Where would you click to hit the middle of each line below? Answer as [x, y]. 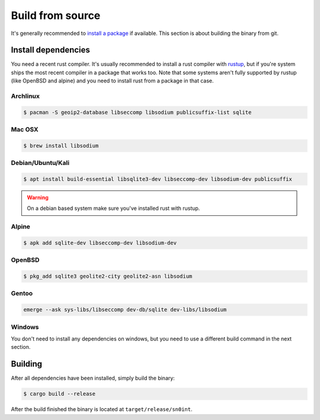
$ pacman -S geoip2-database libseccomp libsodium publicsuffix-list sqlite [137, 112]
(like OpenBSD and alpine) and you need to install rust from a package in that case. [112, 81]
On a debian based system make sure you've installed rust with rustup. [113, 208]
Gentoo [22, 294]
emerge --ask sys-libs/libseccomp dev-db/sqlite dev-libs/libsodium [125, 310]
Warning [38, 198]
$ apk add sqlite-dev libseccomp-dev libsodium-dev [100, 243]
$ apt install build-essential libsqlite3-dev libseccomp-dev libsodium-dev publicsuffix [158, 179]
